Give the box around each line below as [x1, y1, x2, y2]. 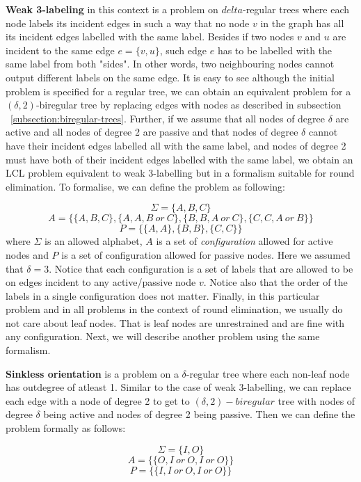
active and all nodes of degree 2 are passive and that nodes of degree [6, 124, 298, 139]
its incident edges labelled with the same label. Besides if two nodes [6, 29, 294, 44]
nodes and [6, 247, 49, 262]
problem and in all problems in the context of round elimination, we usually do [6, 302, 343, 316]
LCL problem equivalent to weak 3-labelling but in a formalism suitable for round [6, 166, 355, 180]
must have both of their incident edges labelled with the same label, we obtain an [6, 152, 353, 166]
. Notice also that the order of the [203, 275, 348, 289]
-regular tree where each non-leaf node [186, 366, 350, 380]
